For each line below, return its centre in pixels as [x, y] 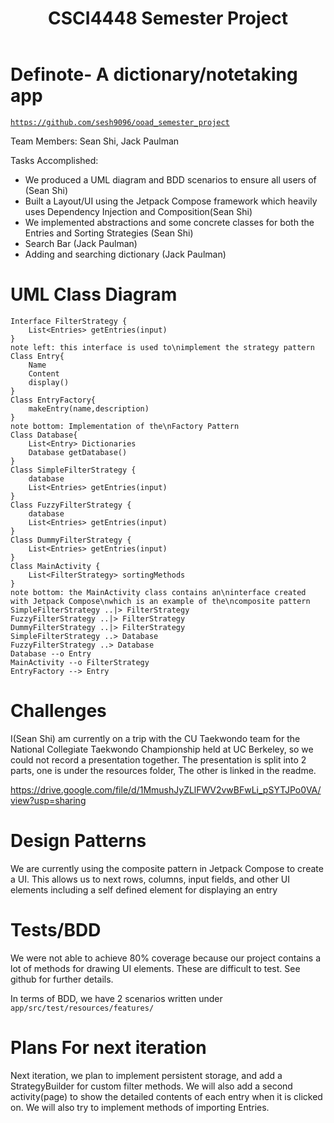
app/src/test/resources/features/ [82, 1008]
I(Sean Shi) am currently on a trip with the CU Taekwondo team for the [155, 738]
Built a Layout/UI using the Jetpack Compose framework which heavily [171, 201]
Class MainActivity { [55, 566]
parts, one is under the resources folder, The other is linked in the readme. [163, 770]
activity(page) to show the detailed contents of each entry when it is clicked [166, 1096]
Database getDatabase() [78, 452]
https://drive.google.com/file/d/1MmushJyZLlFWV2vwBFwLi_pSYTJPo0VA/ [166, 789]
